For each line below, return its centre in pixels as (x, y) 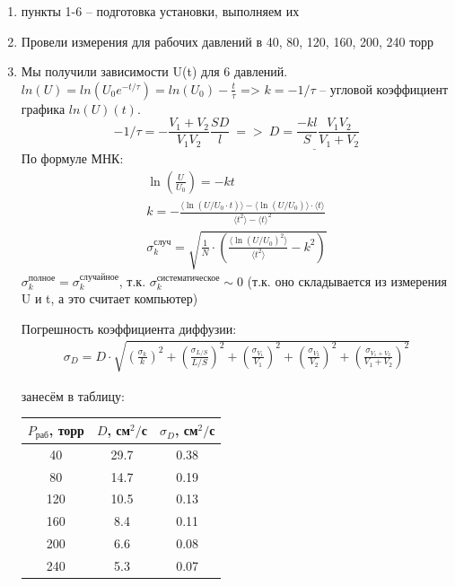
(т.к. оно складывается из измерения (347, 280)
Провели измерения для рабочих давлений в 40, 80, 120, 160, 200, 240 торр (227, 41)
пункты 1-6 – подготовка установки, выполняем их (160, 11)
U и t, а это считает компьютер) (109, 298)
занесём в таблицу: (73, 395)
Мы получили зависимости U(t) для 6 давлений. (154, 71)
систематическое (188, 279)
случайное (99, 277)
